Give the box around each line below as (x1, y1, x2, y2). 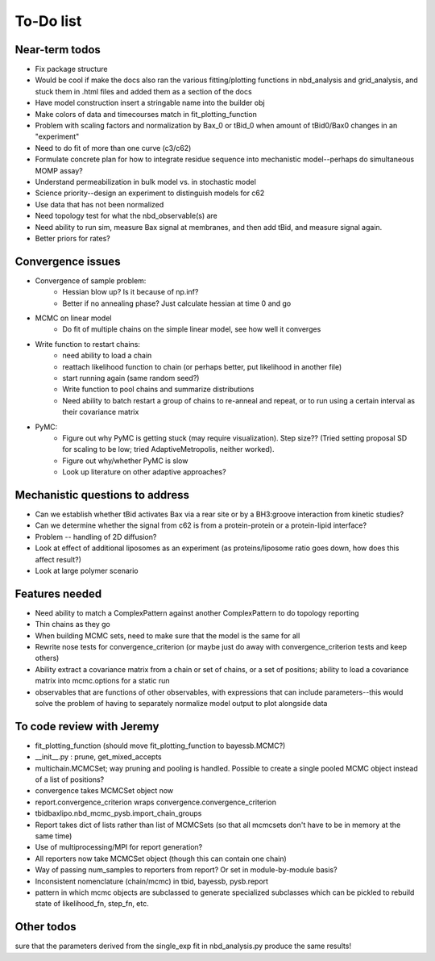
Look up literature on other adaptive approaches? (62, 467, 226, 477)
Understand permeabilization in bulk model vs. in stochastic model (35, 177, 257, 186)
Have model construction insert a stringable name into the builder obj (35, 98, 265, 108)
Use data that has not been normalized (35, 199, 164, 209)
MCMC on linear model (35, 313, 112, 323)
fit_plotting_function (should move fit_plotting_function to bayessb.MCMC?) (35, 741, 286, 750)
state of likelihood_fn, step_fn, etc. (35, 899, 149, 909)
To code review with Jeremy (14, 719, 159, 733)
